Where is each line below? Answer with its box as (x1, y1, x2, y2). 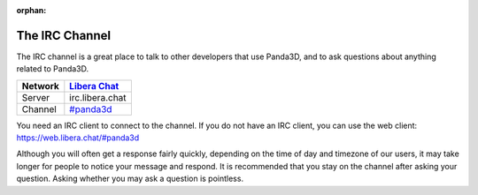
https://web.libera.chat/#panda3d (16, 132, 140, 143)
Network (21, 79, 59, 92)
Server (21, 91, 50, 103)
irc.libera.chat (69, 91, 127, 103)
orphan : (16, 5, 47, 15)
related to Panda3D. (16, 64, 89, 74)
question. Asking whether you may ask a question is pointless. (16, 173, 243, 184)
